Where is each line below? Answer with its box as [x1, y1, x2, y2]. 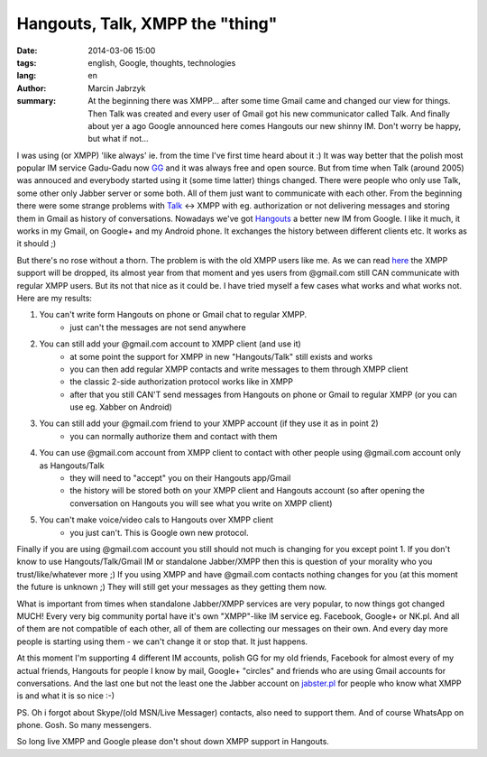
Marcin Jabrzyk [87, 82, 146, 94]
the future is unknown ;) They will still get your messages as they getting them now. [16, 582, 327, 593]
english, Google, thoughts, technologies [87, 57, 236, 68]
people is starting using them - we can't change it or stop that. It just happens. [16, 636, 308, 647]
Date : [16, 45, 38, 56]
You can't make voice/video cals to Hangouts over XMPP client [39, 514, 274, 525]
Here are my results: [16, 292, 92, 303]
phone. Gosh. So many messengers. [16, 720, 152, 731]
